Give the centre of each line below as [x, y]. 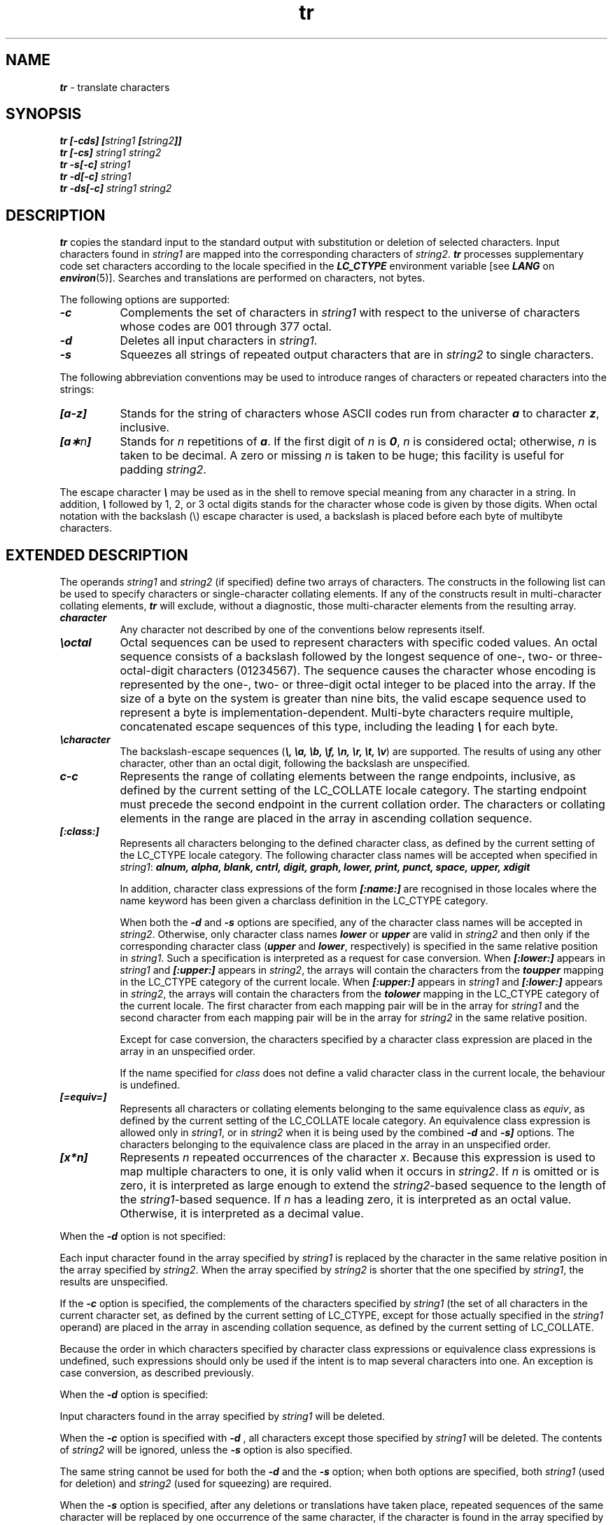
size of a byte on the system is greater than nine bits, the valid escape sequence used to [353, 699]
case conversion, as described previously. [157, 1373]
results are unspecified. [114, 1282]
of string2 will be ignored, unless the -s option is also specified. [206, 1450]
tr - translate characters [115, 87]
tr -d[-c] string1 [96, 177]
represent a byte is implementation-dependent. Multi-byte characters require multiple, [347, 713]
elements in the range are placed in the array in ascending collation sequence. [326, 819]
